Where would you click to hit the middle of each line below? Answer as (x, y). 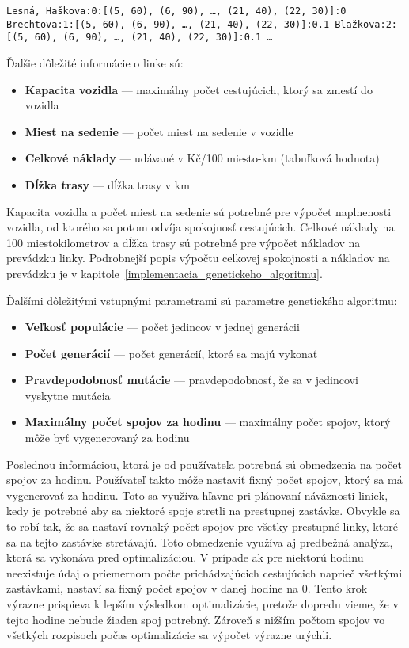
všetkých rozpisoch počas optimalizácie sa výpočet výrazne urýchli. (169, 635)
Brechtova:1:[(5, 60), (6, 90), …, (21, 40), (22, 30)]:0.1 (168, 24)
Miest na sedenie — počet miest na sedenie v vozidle (159, 131)
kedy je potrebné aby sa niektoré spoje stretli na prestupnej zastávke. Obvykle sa (203, 511)
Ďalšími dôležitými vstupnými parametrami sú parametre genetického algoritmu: (202, 300)
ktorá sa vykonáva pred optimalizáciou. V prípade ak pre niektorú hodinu (185, 557)
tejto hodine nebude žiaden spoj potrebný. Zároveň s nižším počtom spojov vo (196, 619)
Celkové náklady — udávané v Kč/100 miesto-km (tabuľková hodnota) (202, 158)
